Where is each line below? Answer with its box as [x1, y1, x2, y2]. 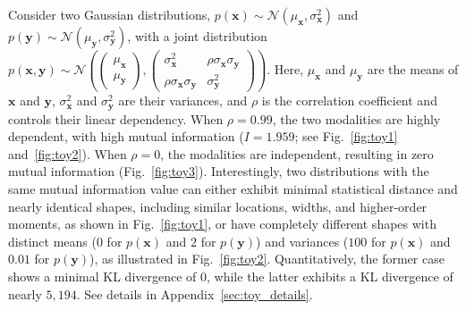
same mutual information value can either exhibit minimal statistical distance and [8, 180, 458, 198]
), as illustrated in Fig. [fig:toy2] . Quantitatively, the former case [89, 249, 445, 268]
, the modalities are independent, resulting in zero [160, 144, 434, 163]
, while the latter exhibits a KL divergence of [207, 267, 453, 286]
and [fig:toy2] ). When [8, 144, 127, 163]
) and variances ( [256, 231, 349, 250]
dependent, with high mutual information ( [8, 127, 244, 146]
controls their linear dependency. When [8, 109, 224, 128]
